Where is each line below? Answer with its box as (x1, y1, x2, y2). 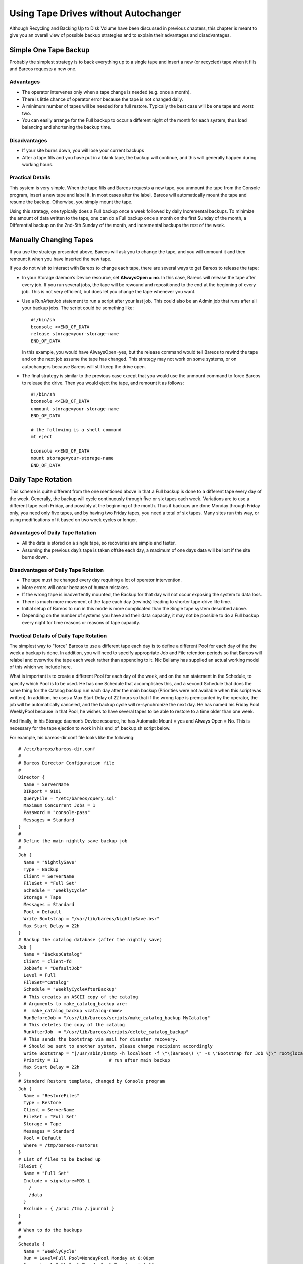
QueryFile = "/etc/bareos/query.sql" (23, 795, 117, 801)
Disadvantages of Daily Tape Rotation (9, 566, 104, 573)
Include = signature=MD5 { (23, 1178, 90, 1183)
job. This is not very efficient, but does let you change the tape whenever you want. (22, 289, 196, 295)
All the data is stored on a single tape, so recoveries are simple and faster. (22, 540, 176, 546)
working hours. (22, 162, 54, 168)
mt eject (31, 434, 53, 440)
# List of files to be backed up (18, 1156, 101, 1162)
